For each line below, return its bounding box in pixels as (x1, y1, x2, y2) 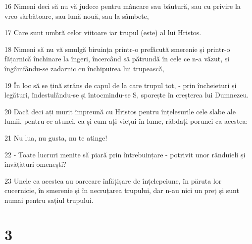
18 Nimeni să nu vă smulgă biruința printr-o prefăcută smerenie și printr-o (4, 44, 230, 54)
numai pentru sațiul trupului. (4, 195, 94, 205)
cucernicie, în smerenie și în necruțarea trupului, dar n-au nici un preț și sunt (4, 185, 239, 195)
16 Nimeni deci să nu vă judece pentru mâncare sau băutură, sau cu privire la (4, 1, 241, 11)
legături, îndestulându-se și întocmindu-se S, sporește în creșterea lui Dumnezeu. (4, 90, 249, 100)
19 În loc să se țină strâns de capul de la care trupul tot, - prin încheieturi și (4, 80, 237, 90)
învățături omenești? (4, 159, 66, 169)
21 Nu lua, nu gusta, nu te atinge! (4, 132, 107, 143)
